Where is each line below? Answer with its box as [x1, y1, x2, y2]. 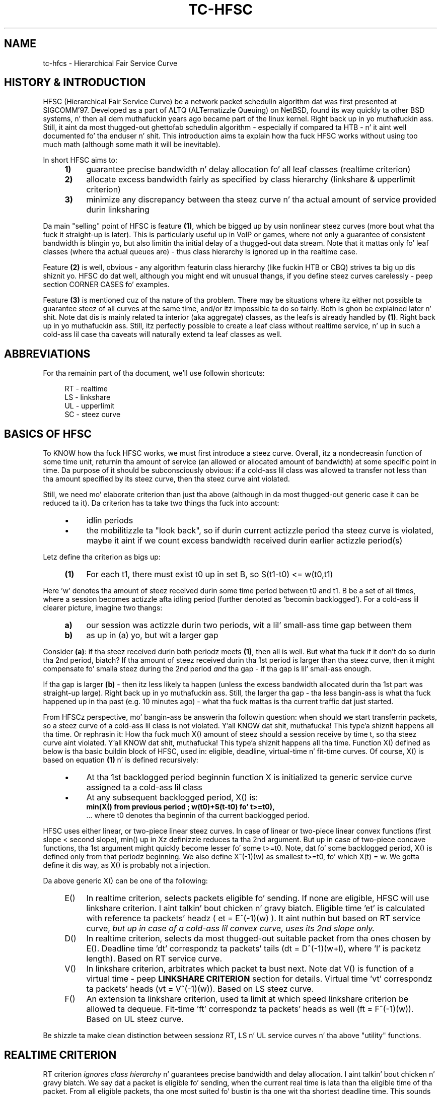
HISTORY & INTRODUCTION [4, 76, 146, 89]
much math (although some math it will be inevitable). [43, 140, 220, 149]
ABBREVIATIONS [4, 347, 91, 360]
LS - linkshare [64, 393, 111, 402]
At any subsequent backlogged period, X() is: [86, 792, 258, 803]
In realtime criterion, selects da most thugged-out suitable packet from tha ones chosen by [86, 933, 431, 944]
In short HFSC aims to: [43, 156, 117, 165]
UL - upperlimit [64, 401, 115, 410]
